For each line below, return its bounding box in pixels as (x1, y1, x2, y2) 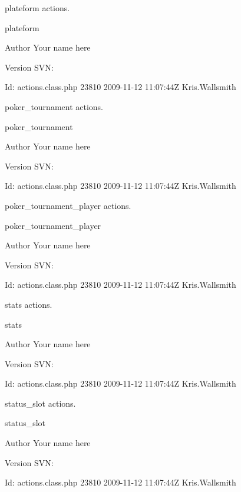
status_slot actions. (5, 397, 76, 409)
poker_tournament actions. (5, 100, 104, 112)
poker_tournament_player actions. (5, 199, 131, 211)
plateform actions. (5, 2, 70, 14)
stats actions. (5, 298, 52, 310)
